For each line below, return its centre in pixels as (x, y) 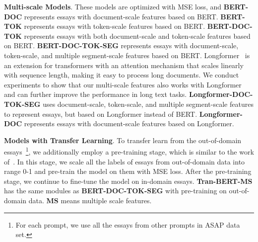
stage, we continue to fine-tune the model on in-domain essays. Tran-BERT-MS (128, 181)
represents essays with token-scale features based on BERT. (115, 26)
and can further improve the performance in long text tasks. (96, 94)
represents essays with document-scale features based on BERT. (121, 16)
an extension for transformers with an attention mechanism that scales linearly (124, 65)
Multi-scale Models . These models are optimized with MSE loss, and (113, 6)
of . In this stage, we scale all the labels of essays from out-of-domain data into (125, 161)
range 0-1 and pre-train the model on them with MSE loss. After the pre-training (128, 171)
